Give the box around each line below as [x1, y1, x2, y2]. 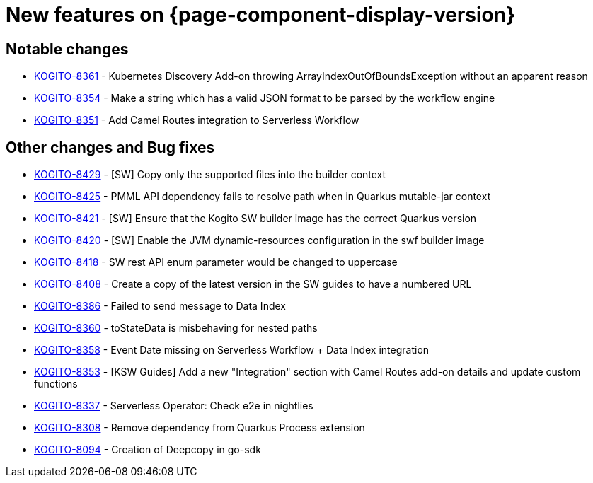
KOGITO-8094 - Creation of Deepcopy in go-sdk [34, 443, 261, 456]
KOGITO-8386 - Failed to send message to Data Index [34, 300, 286, 313]
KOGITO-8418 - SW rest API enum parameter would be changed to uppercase [34, 256, 398, 269]
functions [34, 378, 78, 390]
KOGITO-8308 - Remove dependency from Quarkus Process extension [34, 421, 365, 434]
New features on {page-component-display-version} [6, 3, 516, 27]
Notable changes [6, 40, 129, 58]
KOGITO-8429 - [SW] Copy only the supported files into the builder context [34, 168, 386, 181]
